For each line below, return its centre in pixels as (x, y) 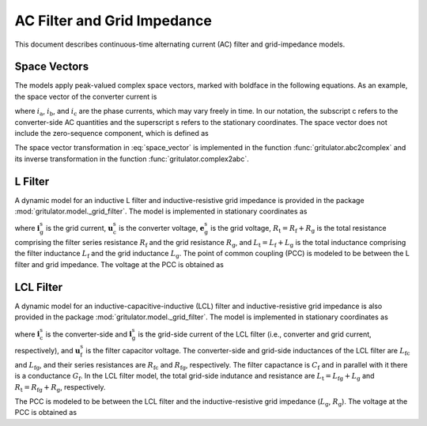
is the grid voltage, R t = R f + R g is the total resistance (299, 229)
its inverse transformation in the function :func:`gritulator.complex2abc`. (132, 159)
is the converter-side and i (89, 334)
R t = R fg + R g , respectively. (60, 388)
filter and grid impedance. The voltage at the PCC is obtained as (119, 264)
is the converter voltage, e (162, 228)
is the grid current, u (80, 228)
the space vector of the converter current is (86, 96)
